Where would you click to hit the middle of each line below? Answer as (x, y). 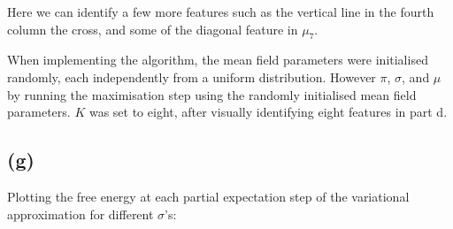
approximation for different (81, 214)
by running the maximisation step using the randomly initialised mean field (212, 94)
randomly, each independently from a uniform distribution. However (192, 76)
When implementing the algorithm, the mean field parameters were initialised (218, 60)
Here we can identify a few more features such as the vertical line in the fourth (221, 11)
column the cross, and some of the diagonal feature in (153, 29)
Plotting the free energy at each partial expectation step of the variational (208, 196)
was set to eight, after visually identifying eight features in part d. (268, 112)
